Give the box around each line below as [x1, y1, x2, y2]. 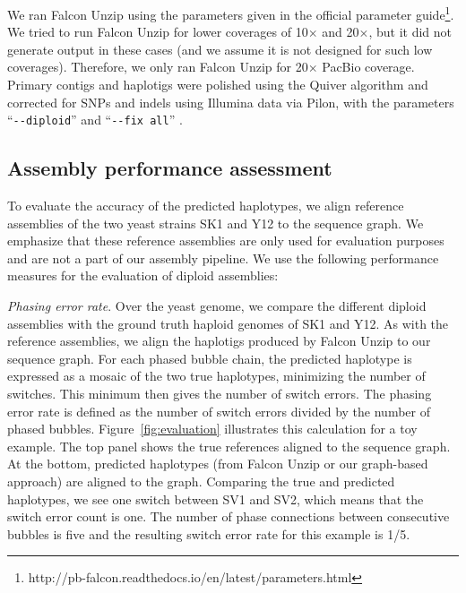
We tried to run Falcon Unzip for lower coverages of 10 [7, 22, 308, 41]
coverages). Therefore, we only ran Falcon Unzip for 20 [7, 57, 308, 76]
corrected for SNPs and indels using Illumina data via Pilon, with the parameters [7, 92, 454, 111]
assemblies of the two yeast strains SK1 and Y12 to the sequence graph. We [7, 213, 424, 232]
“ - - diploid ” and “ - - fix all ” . [7, 110, 183, 129]
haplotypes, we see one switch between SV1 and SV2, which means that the [7, 489, 424, 508]
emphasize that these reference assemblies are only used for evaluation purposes [7, 231, 444, 250]
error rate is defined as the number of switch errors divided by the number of [7, 401, 430, 420]
